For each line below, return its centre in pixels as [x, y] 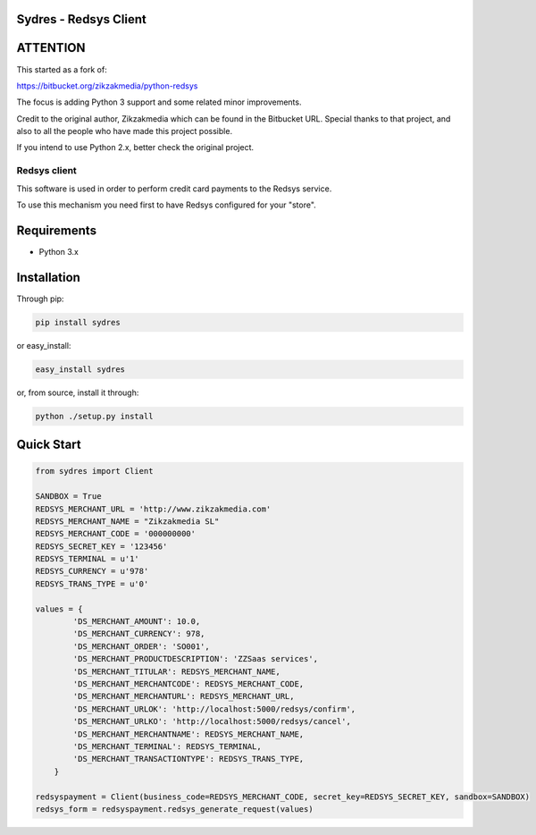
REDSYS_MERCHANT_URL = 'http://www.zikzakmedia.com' [153, 509]
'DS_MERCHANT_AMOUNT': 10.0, [137, 622]
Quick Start [49, 445]
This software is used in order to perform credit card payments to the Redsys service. [174, 189]
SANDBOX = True [68, 497]
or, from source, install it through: [78, 392]
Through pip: [40, 299]
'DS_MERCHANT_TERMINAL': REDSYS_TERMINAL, [167, 746]
